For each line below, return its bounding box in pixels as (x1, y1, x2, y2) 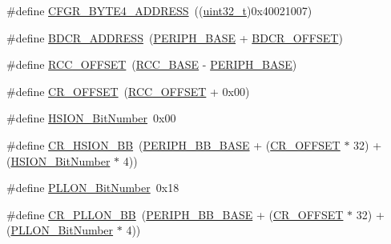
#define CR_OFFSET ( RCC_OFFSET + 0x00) (6, 82, 250, 99)
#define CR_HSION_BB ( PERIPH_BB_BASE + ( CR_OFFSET (6, 136, 341, 153)
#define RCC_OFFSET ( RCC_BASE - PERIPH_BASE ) (6, 56, 297, 73)
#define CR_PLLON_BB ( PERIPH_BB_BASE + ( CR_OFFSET (6, 206, 344, 222)
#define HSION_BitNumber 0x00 (6, 110, 176, 126)
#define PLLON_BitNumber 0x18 (6, 179, 179, 196)
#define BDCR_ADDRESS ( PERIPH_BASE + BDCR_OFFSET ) (6, 29, 343, 46)
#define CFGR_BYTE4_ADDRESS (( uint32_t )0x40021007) (6, 2, 312, 18)
